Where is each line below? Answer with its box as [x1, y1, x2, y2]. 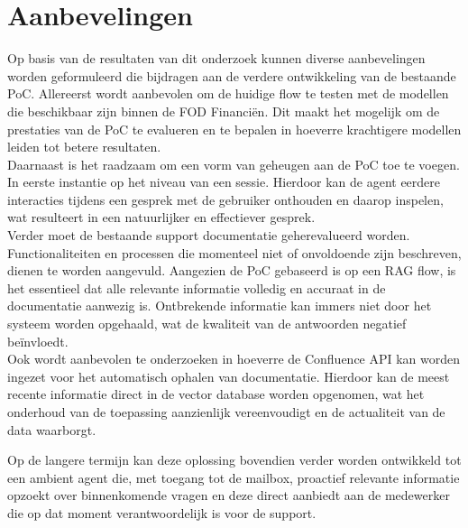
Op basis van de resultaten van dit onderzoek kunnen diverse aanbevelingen [7, 49, 426, 68]
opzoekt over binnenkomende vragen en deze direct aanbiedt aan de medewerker [7, 486, 450, 505]
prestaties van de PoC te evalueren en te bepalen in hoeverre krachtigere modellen [7, 119, 462, 138]
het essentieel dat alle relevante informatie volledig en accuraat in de [7, 278, 386, 297]
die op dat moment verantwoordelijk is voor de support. [7, 503, 317, 522]
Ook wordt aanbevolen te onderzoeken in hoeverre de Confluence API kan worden [7, 349, 461, 368]
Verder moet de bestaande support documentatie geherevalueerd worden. [7, 226, 410, 245]
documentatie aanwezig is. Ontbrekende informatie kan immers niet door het [7, 296, 432, 315]
